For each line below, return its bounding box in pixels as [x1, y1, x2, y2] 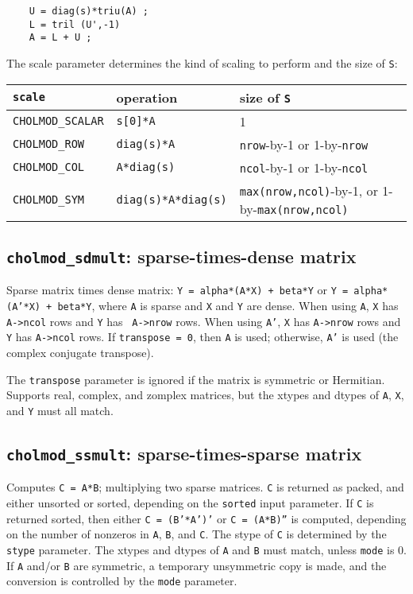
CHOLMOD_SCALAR [13, 115, 104, 128]
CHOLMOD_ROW [13, 138, 85, 151]
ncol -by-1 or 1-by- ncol [239, 157, 369, 177]
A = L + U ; [29, 32, 92, 44]
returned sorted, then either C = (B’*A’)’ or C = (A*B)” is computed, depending [6, 510, 407, 526]
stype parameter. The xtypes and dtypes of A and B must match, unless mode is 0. [6, 542, 407, 557]
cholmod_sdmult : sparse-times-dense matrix [6, 244, 357, 269]
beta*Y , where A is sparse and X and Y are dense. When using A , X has [57, 297, 399, 314]
